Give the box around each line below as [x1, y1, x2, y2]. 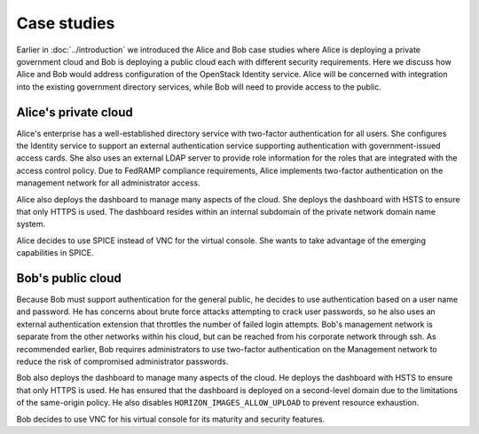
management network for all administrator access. [16, 178, 200, 188]
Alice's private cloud [16, 105, 133, 120]
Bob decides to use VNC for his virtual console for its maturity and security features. [16, 414, 326, 424]
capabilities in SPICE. [16, 248, 94, 258]
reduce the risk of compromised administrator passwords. [16, 356, 229, 367]
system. [16, 218, 46, 230]
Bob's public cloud [16, 271, 122, 286]
